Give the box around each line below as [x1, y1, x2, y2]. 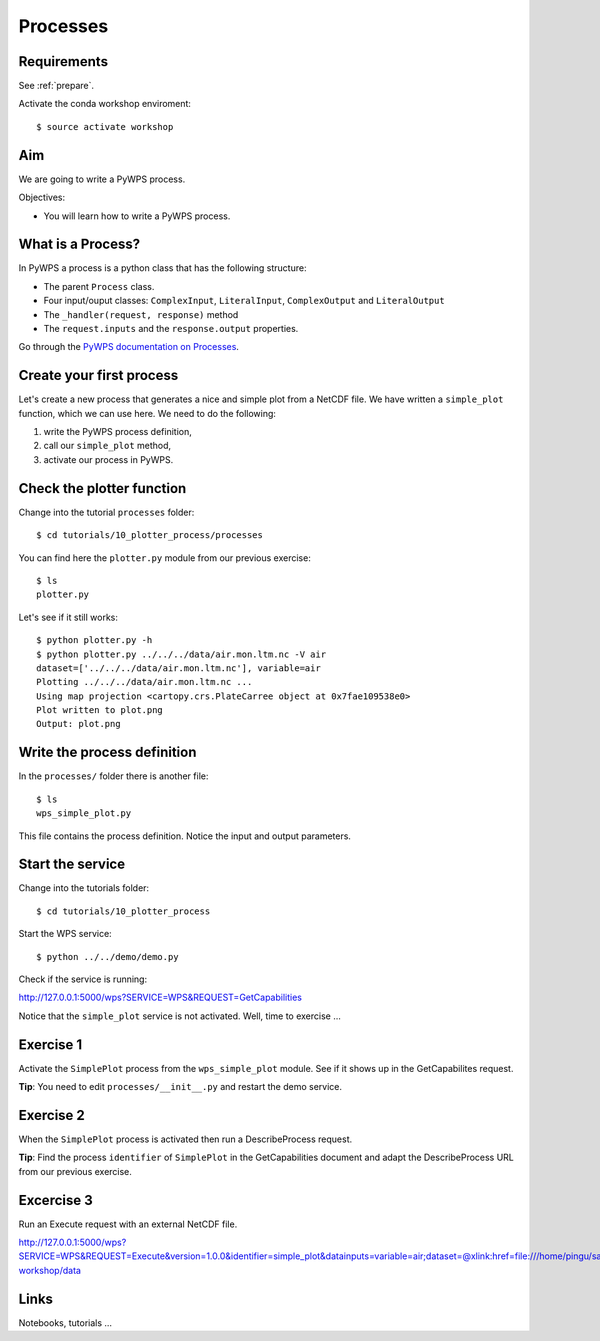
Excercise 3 [18, 1191, 94, 1209]
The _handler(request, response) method [43, 308, 239, 320]
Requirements [18, 53, 109, 70]
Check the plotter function [18, 480, 187, 497]
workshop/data [18, 1264, 82, 1276]
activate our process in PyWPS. [43, 453, 174, 465]
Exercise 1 [18, 1036, 83, 1053]
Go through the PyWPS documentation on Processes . [18, 341, 240, 353]
